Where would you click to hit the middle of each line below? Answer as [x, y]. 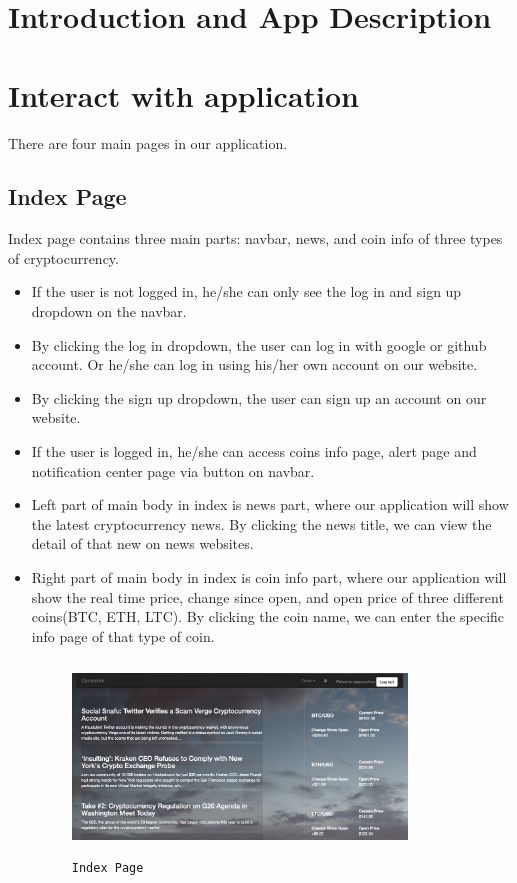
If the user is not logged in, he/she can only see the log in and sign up [246, 291]
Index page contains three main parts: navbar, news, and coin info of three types [255, 238]
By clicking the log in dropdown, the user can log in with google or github [259, 344]
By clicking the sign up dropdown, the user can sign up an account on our [259, 397]
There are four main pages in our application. [148, 142]
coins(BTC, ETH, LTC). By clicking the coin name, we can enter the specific [268, 616]
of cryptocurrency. [63, 257]
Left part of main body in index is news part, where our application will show [270, 504]
